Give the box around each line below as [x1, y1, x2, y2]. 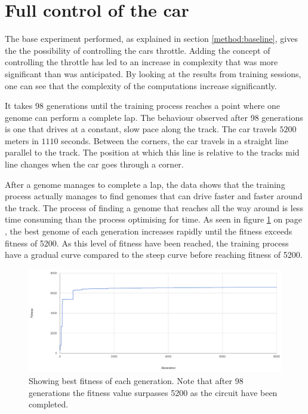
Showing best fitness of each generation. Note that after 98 [29, 375, 244, 387]
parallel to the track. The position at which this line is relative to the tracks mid [5, 146, 300, 159]
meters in [5, 134, 39, 147]
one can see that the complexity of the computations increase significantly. [5, 79, 277, 92]
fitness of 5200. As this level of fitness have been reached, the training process [5, 236, 289, 249]
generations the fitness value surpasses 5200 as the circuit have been [29, 386, 278, 398]
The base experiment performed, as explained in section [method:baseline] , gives [5, 32, 298, 45]
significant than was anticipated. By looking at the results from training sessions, [5, 67, 301, 80]
